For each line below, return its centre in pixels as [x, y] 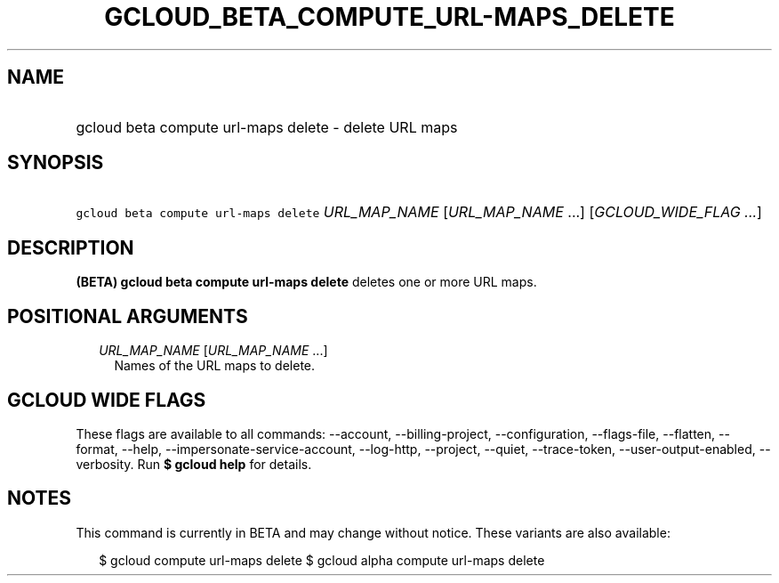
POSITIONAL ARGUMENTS [128, 316]
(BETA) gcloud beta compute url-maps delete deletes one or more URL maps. [306, 282]
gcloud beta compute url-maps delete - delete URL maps [267, 127]
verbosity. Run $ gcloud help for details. [194, 464]
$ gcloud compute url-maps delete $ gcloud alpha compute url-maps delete [322, 560]
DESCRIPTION [71, 247]
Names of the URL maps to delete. [215, 366]
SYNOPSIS [56, 163]
